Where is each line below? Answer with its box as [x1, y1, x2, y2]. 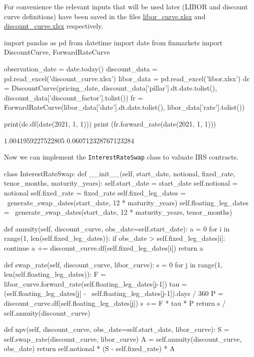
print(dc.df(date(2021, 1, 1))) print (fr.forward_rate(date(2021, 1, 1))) [4, 118, 216, 129]
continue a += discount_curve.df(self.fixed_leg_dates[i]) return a [4, 242, 203, 253]
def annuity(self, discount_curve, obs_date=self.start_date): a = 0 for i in [4, 223, 230, 233]
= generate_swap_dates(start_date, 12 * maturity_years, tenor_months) [4, 207, 232, 217]
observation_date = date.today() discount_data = [4, 63, 158, 73]
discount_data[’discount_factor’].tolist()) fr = [4, 92, 143, 102]
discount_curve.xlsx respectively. [4, 21, 103, 31]
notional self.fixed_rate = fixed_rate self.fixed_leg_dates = [4, 187, 186, 197]
